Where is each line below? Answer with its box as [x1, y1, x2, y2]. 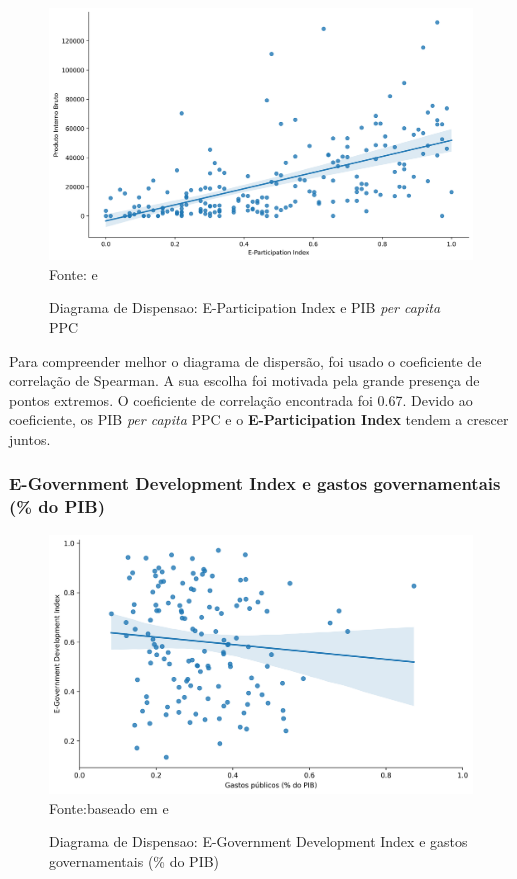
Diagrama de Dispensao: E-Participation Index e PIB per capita [49, 297, 441, 318]
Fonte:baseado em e [49, 797, 169, 818]
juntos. [9, 428, 51, 449]
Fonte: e [49, 263, 98, 284]
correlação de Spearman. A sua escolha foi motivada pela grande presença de [9, 370, 480, 391]
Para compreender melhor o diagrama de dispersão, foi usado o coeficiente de [9, 350, 482, 371]
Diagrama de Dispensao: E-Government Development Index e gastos [49, 831, 468, 852]
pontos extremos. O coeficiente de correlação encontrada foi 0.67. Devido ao [9, 389, 473, 410]
